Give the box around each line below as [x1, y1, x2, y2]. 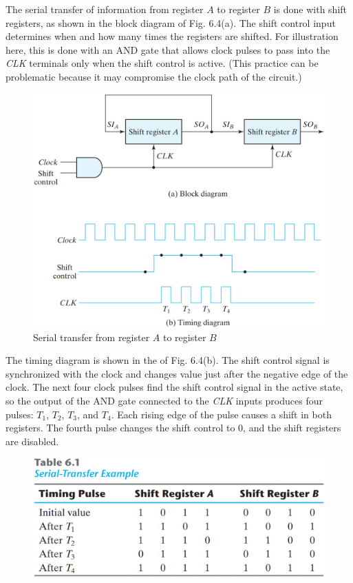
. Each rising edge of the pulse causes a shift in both [111, 407, 332, 421]
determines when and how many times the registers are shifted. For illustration [6, 29, 339, 43]
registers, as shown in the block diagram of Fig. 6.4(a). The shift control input [6, 15, 336, 30]
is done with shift [273, 2, 347, 16]
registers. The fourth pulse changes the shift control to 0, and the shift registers [6, 420, 341, 435]
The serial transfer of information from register [6, 2, 204, 16]
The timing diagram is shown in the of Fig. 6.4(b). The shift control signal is [6, 353, 330, 367]
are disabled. [6, 433, 59, 448]
